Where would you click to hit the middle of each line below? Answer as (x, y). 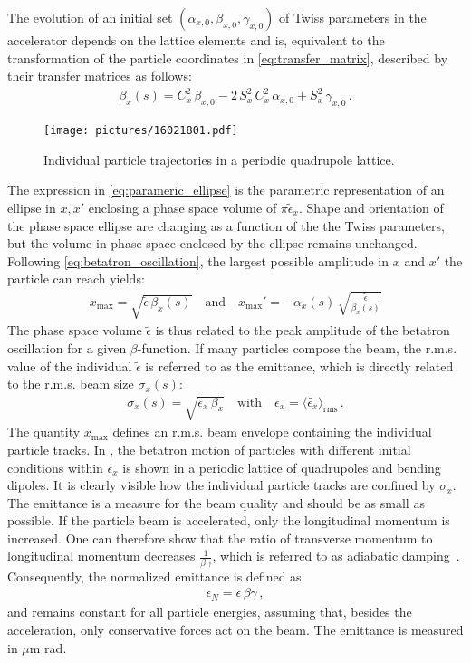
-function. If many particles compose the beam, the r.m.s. (297, 347)
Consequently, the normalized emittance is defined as (154, 576)
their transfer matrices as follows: (100, 76)
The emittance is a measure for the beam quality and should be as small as (216, 502)
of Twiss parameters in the (352, 17)
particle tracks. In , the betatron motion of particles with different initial (209, 449)
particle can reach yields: (76, 279)
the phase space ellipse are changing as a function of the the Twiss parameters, (226, 225)
